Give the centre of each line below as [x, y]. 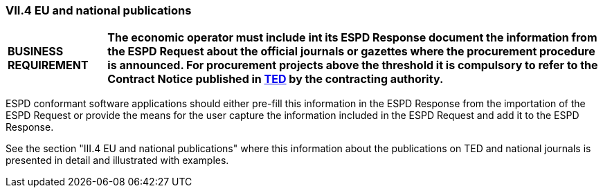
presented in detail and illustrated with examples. [117, 160]
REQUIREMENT [48, 65]
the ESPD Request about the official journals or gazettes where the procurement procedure [351, 52]
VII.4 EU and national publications [99, 10]
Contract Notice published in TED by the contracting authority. [276, 79]
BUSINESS [36, 52]
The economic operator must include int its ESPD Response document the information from [352, 38]
